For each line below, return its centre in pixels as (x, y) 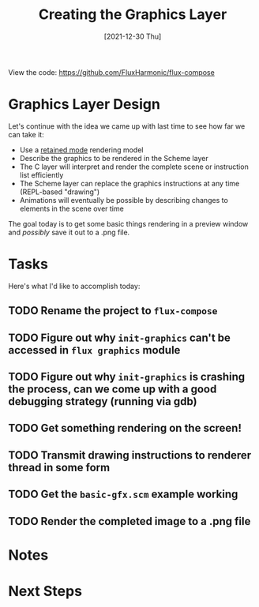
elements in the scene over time (71, 208)
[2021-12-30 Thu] (133, 36)
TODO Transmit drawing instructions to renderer (130, 455)
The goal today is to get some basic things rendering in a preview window (128, 223)
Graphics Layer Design (84, 105)
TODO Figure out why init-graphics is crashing (127, 377)
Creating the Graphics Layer (133, 15)
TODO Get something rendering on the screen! (125, 428)
